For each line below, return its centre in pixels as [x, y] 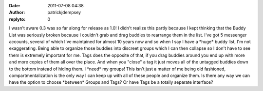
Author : [17, 13]
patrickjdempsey [64, 13]
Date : [15, 6]
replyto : [17, 19]
